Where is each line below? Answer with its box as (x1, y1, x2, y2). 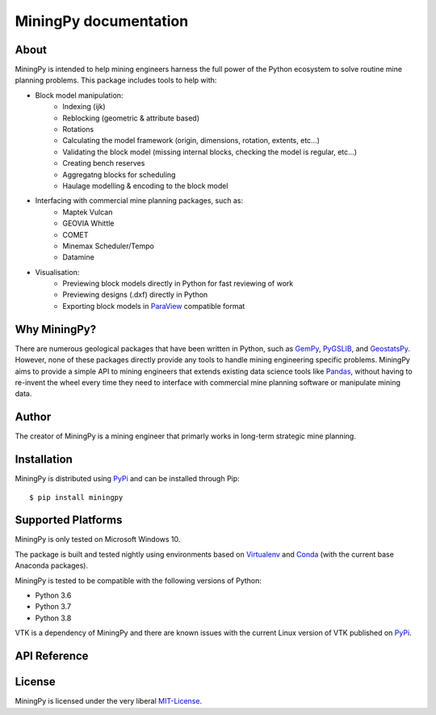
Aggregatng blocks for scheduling (62, 170, 176, 180)
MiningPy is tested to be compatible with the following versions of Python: (15, 575, 262, 586)
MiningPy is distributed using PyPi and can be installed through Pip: (15, 474, 240, 484)
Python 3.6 (35, 590, 72, 600)
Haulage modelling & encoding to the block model (62, 180, 228, 190)
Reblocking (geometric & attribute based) (62, 113, 199, 123)
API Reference (15, 649, 89, 662)
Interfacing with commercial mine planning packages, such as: (35, 196, 244, 205)
